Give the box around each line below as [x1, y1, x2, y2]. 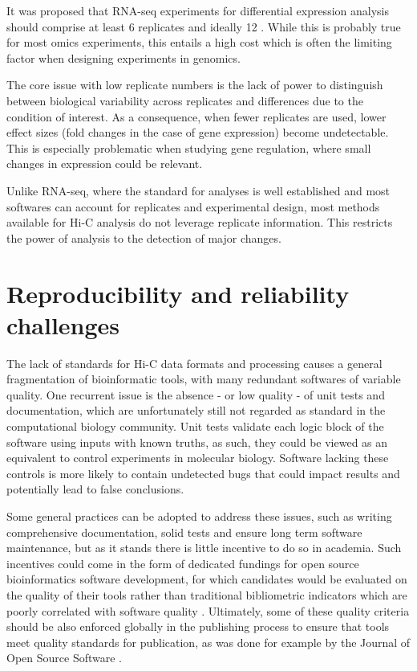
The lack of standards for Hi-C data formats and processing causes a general [6, 354, 383, 371]
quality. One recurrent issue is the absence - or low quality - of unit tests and [6, 386, 385, 403]
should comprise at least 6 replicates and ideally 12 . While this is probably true [6, 18, 401, 35]
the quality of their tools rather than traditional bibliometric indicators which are [6, 586, 407, 603]
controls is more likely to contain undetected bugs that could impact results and [6, 464, 400, 481]
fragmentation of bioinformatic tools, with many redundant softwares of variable [6, 370, 401, 387]
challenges [6, 308, 120, 341]
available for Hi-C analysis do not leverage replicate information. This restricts [6, 214, 393, 231]
